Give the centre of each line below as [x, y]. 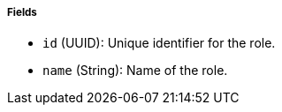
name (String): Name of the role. [135, 71]
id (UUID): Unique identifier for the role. [159, 43]
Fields [22, 12]
